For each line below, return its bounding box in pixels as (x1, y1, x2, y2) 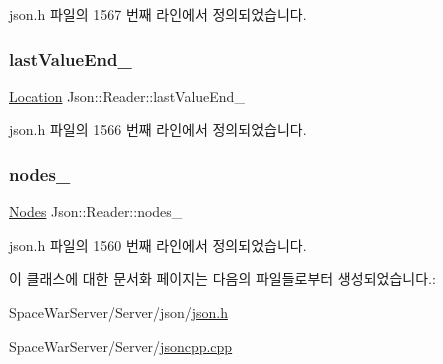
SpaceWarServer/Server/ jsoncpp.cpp (9, 335, 233, 356)
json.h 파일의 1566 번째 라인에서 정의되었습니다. (9, 119, 307, 140)
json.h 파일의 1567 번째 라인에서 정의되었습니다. (9, 4, 307, 24)
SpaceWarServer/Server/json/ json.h (9, 302, 228, 322)
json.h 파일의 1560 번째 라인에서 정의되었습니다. (9, 234, 307, 255)
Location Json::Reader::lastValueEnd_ (9, 85, 245, 106)
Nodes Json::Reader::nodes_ (9, 201, 183, 222)
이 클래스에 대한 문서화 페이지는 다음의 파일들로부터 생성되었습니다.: (9, 268, 436, 289)
